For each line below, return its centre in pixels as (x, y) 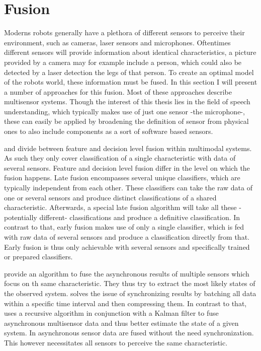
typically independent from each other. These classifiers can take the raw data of (128, 188)
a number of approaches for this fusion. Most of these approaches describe (118, 91)
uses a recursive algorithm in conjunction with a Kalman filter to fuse (111, 313)
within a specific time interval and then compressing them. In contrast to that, (125, 303)
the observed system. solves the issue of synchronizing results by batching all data (130, 293)
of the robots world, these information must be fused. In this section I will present (131, 82)
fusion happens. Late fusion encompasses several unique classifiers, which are (122, 178)
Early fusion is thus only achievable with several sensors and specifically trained (127, 247)
